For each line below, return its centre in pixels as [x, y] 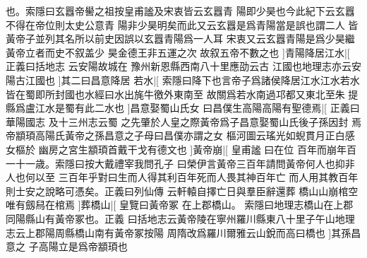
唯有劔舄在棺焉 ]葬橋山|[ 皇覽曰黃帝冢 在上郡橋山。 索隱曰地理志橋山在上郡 [180, 205]
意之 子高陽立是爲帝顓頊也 [67, 246]
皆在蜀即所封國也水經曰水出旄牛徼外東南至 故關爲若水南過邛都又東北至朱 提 [182, 94]
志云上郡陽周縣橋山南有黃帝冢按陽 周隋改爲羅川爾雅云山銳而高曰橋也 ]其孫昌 [183, 232]
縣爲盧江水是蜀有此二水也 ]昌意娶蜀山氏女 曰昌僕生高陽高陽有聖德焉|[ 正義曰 [183, 108]
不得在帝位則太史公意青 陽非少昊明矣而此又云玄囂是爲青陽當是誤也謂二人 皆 [182, 24]
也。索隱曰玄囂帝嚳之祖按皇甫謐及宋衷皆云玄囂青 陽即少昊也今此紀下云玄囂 [180, 11]
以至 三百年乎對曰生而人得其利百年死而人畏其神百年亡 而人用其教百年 [197, 177]
